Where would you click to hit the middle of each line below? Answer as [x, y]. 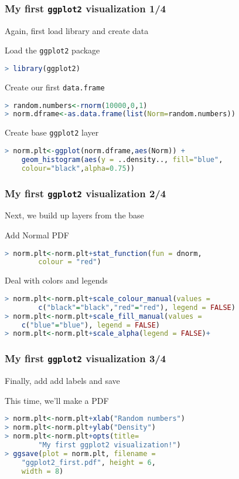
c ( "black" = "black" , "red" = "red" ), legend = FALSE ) [137, 307]
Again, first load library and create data [77, 30]
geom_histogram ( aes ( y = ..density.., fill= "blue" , [122, 159]
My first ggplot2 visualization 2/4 [86, 193]
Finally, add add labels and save [62, 381]
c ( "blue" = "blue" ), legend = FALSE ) [91, 325]
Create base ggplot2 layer [52, 132]
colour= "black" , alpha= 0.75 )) [78, 168]
